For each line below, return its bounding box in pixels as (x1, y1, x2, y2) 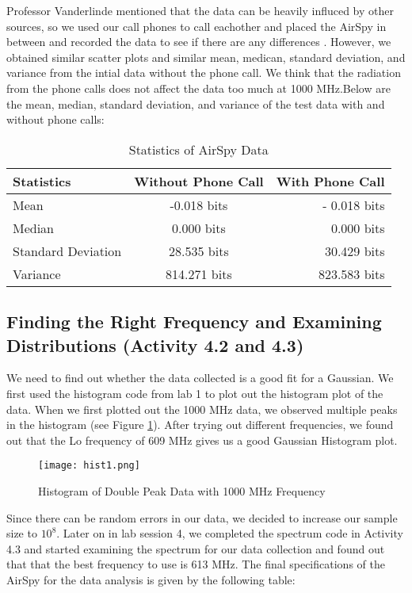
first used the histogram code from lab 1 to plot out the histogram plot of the (6, 384, 383, 401)
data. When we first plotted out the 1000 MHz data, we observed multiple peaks (6, 400, 398, 417)
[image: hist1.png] (38, 460, 140, 472)
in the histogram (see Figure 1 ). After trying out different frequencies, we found (6, 416, 394, 433)
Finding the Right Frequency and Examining (6, 309, 382, 334)
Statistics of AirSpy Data (128, 140, 269, 159)
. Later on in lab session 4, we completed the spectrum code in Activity (56, 525, 403, 541)
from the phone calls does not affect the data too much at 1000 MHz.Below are (6, 79, 391, 96)
